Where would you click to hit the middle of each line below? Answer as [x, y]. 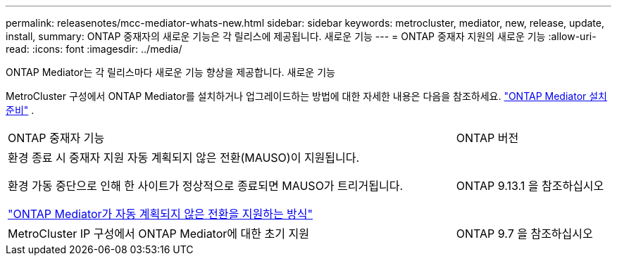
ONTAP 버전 [487, 138]
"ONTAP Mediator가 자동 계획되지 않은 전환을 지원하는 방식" [161, 214]
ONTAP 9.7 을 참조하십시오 [524, 234]
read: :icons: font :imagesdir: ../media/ [94, 49]
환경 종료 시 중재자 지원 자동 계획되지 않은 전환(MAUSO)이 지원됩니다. [184, 158]
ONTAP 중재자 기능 [56, 138]
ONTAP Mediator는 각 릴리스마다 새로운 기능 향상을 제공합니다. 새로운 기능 [170, 72]
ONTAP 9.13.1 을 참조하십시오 [530, 186]
